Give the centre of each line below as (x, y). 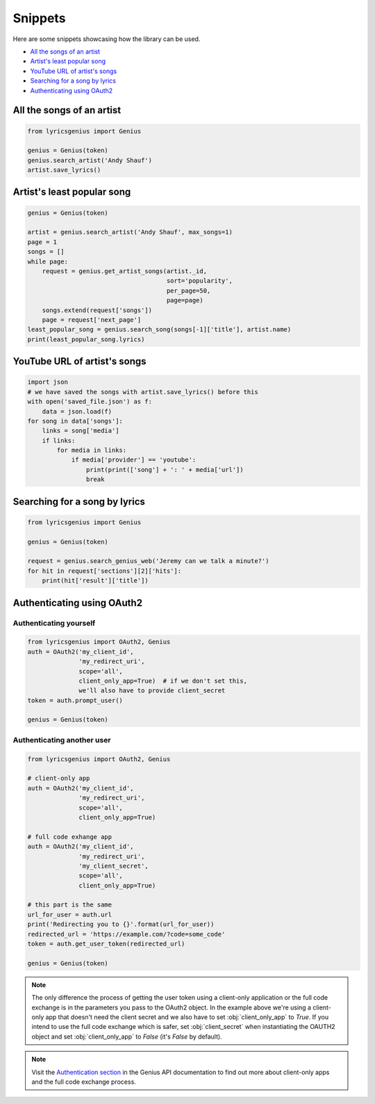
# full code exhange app (70, 837)
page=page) (185, 300)
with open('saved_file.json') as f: (90, 402)
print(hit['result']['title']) (95, 581)
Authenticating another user (62, 740)
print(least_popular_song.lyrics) (86, 339)
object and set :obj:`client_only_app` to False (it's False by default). (127, 1037)
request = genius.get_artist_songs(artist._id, (125, 271)
